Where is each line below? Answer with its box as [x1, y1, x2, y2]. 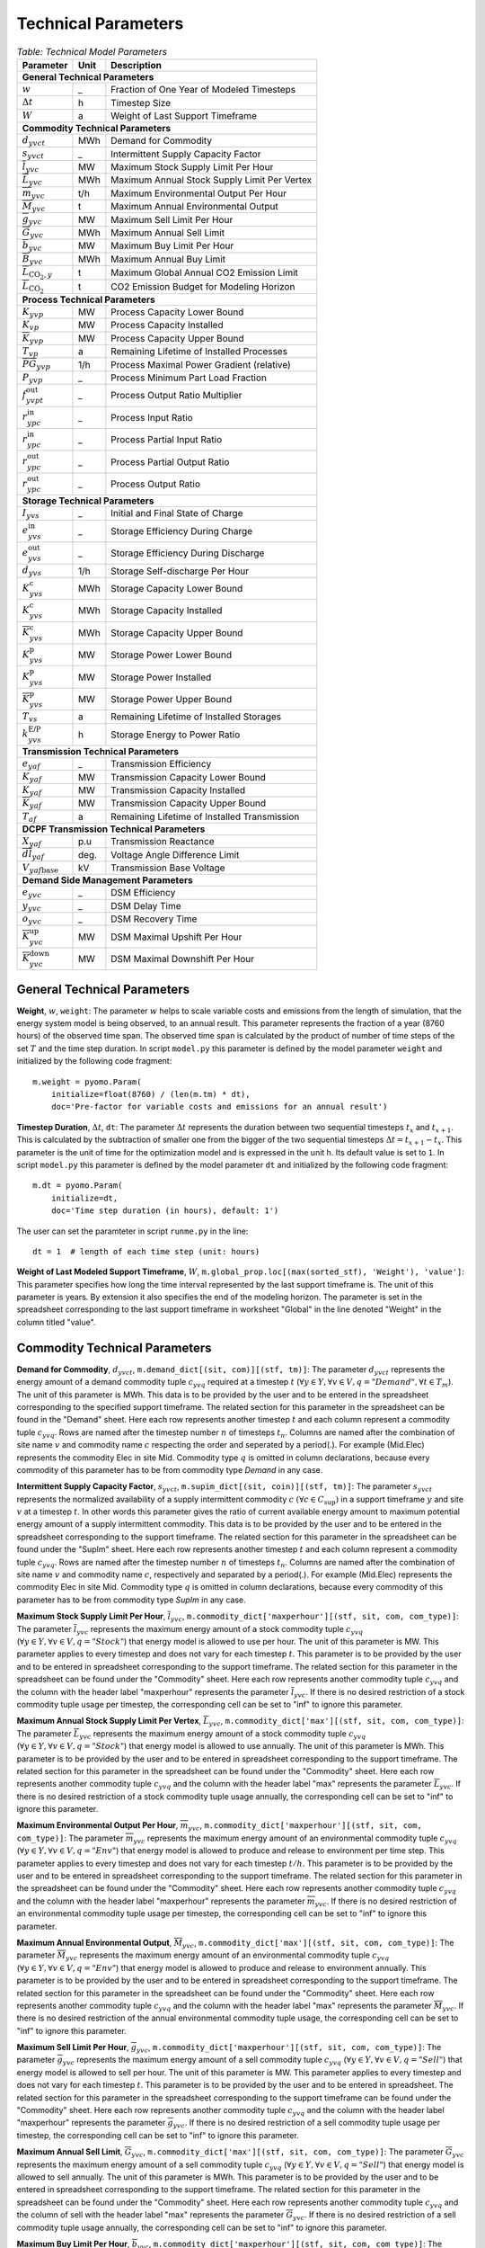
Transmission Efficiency [110, 758, 212, 771]
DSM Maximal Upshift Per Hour [110, 931, 242, 943]
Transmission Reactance [110, 835, 215, 848]
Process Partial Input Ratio [110, 433, 223, 446]
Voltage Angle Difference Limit [110, 848, 240, 861]
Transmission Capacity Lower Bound [110, 771, 267, 783]
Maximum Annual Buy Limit [110, 253, 226, 265]
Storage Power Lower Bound [110, 648, 233, 661]
